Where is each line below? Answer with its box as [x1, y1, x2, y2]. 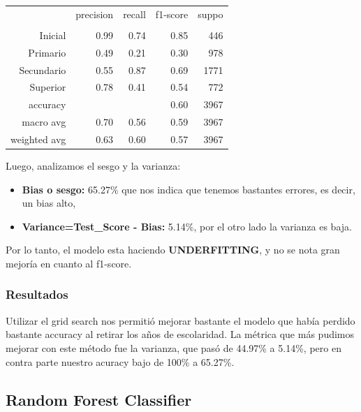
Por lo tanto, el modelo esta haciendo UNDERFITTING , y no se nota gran [6, 242, 340, 257]
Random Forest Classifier [6, 388, 192, 410]
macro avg [22, 115, 66, 129]
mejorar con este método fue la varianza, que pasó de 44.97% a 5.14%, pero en [6, 340, 341, 355]
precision [75, 6, 114, 21]
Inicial [39, 27, 66, 42]
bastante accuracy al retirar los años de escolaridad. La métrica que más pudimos [6, 327, 355, 341]
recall [123, 6, 146, 21]
